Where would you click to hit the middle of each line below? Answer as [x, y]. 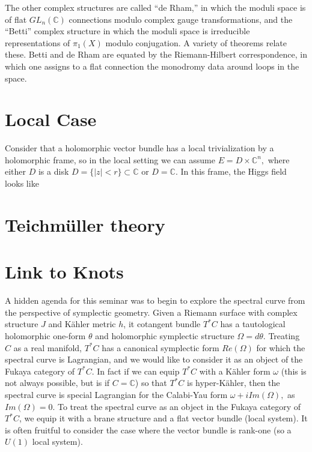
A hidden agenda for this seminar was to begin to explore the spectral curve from [155, 300]
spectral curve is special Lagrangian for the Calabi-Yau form [116, 394]
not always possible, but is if [57, 383]
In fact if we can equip [138, 371]
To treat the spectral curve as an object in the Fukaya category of [179, 406]
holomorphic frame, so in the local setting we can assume [110, 159]
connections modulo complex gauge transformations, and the [181, 19]
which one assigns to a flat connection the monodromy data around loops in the [152, 66]
